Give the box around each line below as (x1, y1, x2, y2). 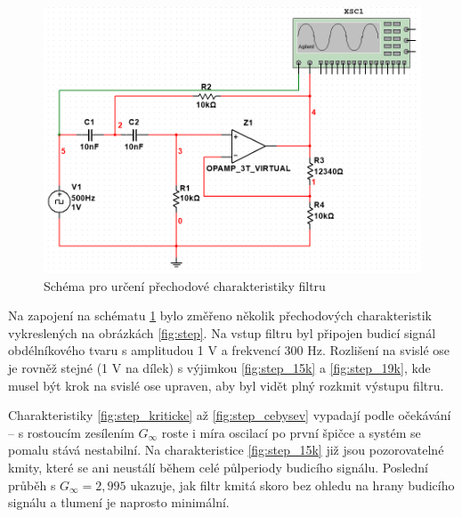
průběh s (8, 475, 56, 494)
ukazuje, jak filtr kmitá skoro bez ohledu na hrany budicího (130, 475, 455, 494)
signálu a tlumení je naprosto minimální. (8, 493, 230, 512)
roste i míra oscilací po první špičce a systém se (161, 423, 421, 441)
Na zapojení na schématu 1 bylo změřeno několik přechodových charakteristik (8, 306, 432, 325)
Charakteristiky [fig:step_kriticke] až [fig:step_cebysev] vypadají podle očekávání (8, 406, 451, 424)
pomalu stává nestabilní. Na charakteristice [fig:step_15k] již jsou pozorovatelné (8, 440, 444, 459)
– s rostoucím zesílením (8, 423, 134, 441)
